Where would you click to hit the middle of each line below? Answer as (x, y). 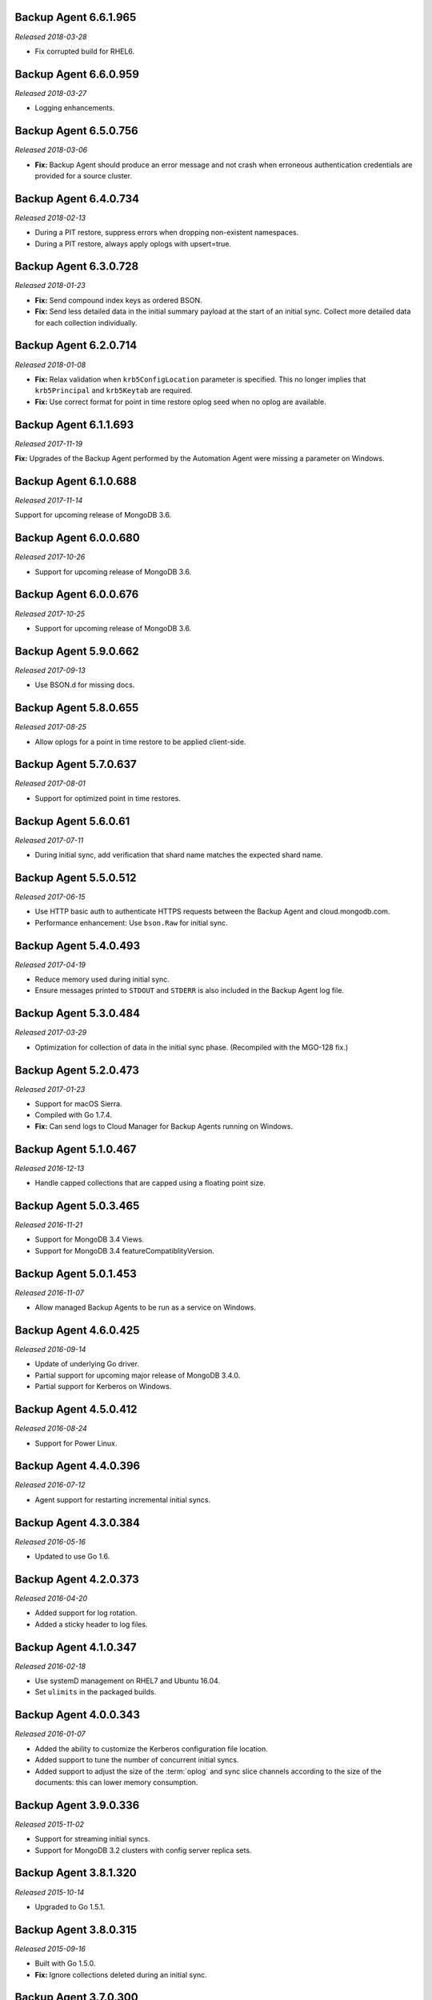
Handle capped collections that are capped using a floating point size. (150, 1183)
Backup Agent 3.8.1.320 (76, 1873)
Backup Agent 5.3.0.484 (77, 1013)
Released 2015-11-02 (49, 1824)
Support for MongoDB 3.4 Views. (89, 1239)
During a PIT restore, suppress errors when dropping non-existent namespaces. (167, 233)
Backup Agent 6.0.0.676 (77, 595)
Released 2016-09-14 (50, 1350)
